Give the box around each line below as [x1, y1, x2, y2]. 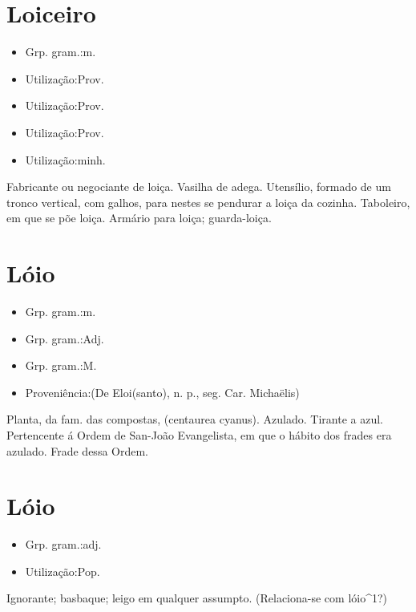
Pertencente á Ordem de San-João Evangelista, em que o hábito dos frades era [6, 426, 392, 443]
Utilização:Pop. [25, 562, 100, 579]
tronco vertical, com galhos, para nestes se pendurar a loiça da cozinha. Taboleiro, [6, 193, 410, 210]
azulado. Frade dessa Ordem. [6, 442, 148, 459]
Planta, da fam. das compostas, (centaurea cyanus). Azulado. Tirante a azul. [6, 411, 383, 428]
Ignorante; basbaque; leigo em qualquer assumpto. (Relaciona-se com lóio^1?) [6, 590, 388, 606]
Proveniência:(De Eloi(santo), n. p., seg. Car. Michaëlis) [25, 383, 300, 400]
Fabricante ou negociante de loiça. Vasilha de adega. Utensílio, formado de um [6, 178, 391, 195]
